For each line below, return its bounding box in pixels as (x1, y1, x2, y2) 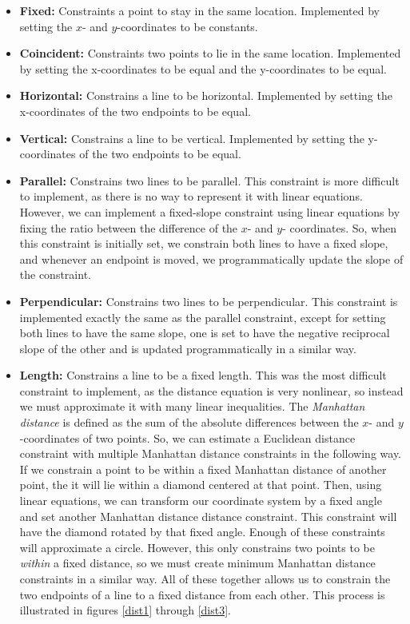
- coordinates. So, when (282, 219, 397, 236)
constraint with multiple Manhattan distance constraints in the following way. (19, 445, 401, 462)
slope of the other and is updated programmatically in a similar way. (19, 340, 356, 356)
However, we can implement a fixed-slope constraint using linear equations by (19, 203, 400, 220)
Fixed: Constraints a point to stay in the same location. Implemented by (19, 2, 380, 18)
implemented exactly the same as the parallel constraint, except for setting (19, 308, 386, 325)
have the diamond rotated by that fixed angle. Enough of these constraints (19, 523, 385, 540)
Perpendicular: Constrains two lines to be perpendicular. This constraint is (19, 292, 398, 309)
